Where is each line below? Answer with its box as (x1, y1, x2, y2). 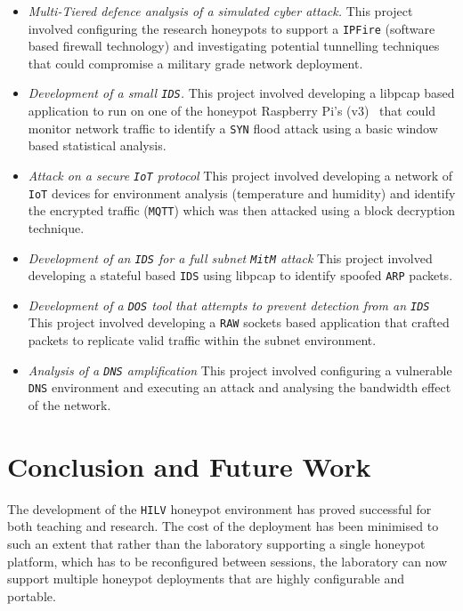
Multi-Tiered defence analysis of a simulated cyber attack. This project (28, 2, 413, 20)
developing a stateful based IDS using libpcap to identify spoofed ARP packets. (28, 266, 453, 285)
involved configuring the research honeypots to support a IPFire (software (28, 19, 435, 37)
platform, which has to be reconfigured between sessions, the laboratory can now (7, 551, 448, 570)
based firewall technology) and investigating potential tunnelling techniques (28, 36, 440, 55)
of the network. (28, 396, 111, 414)
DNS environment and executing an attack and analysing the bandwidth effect (28, 378, 451, 397)
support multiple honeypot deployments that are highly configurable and (7, 569, 405, 588)
